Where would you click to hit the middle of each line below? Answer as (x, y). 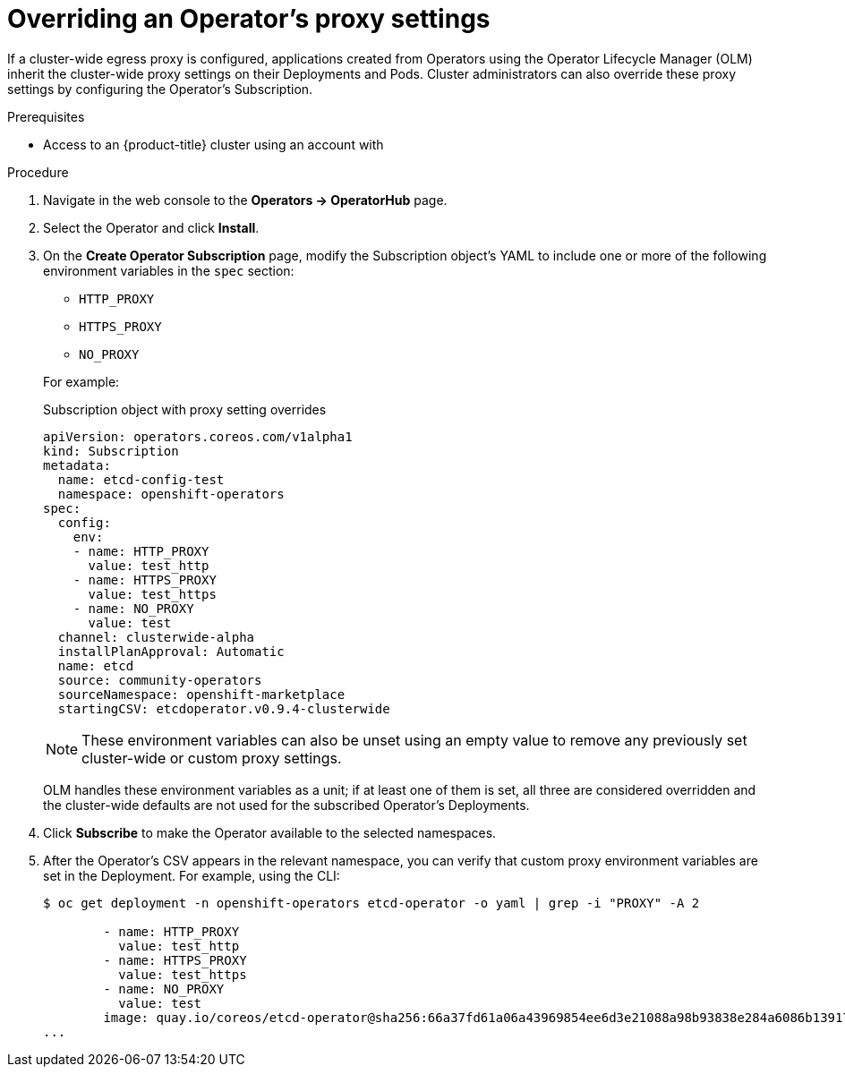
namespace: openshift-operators (171, 494)
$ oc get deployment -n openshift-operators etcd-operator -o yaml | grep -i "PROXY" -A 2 (371, 903)
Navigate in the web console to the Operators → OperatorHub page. (245, 200)
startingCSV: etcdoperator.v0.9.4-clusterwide (224, 708)
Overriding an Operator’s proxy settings (249, 19)
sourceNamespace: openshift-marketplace (201, 694)
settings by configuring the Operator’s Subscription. (160, 89)
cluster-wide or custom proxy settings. (212, 758)
